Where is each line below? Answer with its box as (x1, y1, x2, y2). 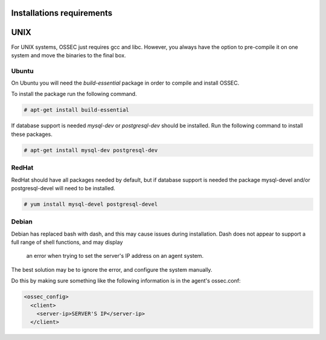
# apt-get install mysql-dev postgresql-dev (24, 147, 158, 153)
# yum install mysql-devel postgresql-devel (24, 200, 158, 208)
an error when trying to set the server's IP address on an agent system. (26, 252, 204, 260)
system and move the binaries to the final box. (11, 51, 126, 59)
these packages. (11, 130, 53, 138)
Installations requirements (11, 8, 113, 18)
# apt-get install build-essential (24, 106, 129, 114)
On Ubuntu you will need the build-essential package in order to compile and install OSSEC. (11, 79, 240, 87)
